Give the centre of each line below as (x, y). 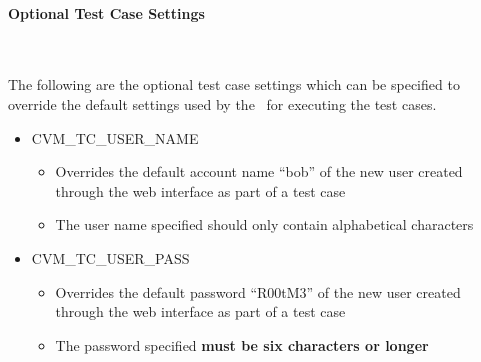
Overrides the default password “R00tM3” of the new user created (258, 291)
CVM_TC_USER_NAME (115, 137)
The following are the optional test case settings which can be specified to (234, 84)
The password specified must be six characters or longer (242, 344)
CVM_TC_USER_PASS (110, 257)
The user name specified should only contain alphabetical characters (264, 224)
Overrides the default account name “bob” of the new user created (259, 171)
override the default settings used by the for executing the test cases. (222, 103)
